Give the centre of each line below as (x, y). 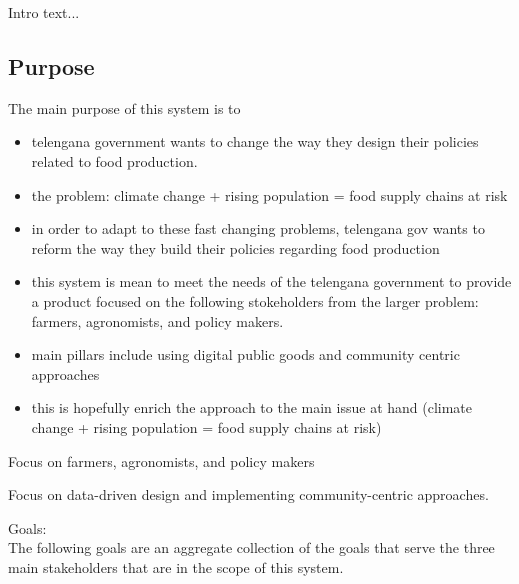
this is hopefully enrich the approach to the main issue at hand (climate (252, 407)
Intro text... (44, 12)
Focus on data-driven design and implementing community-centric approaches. (248, 494)
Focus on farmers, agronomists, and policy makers (161, 460)
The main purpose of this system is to (124, 107)
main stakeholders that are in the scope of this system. (176, 566)
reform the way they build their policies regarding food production (235, 247)
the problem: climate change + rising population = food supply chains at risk (269, 194)
